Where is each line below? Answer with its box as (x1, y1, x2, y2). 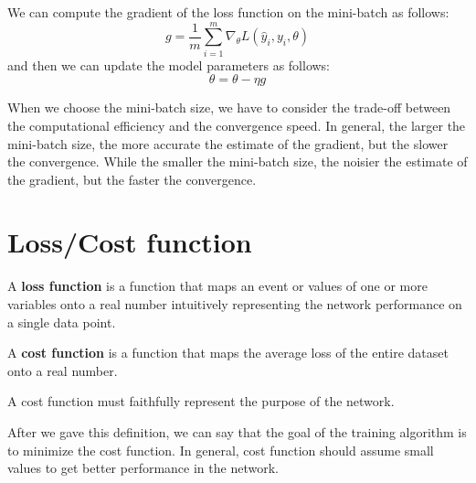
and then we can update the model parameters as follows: (7, 55, 331, 74)
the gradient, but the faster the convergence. (7, 169, 257, 188)
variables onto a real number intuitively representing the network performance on (7, 295, 462, 313)
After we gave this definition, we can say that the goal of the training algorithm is (7, 422, 467, 441)
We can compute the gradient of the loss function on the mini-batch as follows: (7, 3, 450, 21)
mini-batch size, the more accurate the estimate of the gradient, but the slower (7, 134, 449, 153)
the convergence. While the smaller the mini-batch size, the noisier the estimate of (7, 152, 468, 171)
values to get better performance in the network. (7, 458, 279, 478)
